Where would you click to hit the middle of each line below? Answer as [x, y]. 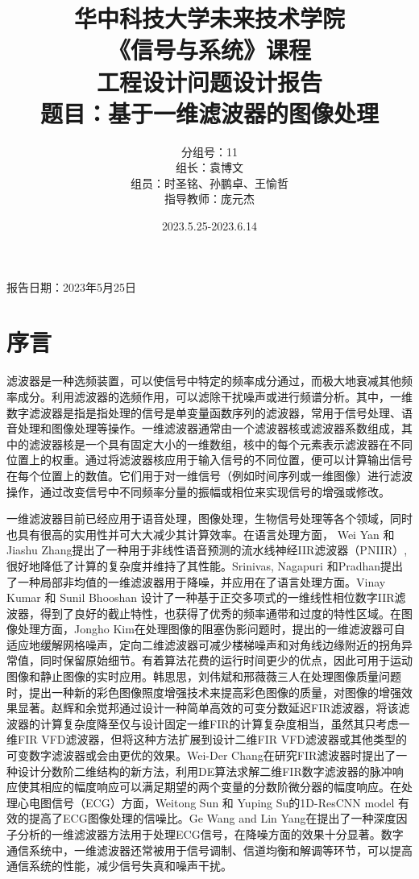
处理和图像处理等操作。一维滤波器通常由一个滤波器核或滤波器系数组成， [209, 428]
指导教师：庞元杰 [209, 199]
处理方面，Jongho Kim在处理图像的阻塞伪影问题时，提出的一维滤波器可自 [211, 629]
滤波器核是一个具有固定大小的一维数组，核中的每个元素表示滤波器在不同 [220, 444]
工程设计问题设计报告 [209, 81]
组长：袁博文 [209, 167]
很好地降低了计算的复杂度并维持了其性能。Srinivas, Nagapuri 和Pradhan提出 [205, 565]
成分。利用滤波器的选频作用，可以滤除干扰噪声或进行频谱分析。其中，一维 [215, 396]
